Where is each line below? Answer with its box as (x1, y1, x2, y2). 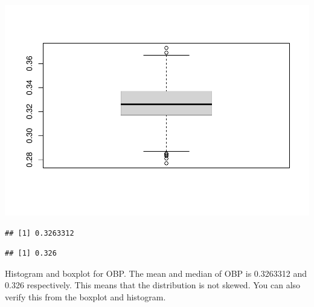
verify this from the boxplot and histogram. (5, 290, 166, 303)
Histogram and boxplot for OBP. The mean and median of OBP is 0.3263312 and (5, 267, 307, 279)
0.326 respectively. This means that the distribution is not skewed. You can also (5, 279, 301, 291)
